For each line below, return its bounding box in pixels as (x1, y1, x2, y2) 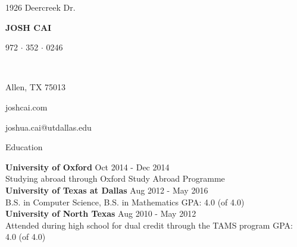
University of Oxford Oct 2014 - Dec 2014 (5, 160, 170, 173)
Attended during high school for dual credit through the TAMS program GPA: (5, 218, 293, 231)
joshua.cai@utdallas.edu (5, 121, 92, 133)
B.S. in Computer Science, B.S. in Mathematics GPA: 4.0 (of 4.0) (5, 195, 245, 208)
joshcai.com (5, 100, 48, 113)
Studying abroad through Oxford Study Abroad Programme (5, 172, 225, 185)
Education (5, 141, 43, 153)
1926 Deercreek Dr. (5, 1, 76, 13)
